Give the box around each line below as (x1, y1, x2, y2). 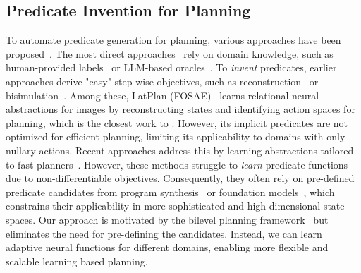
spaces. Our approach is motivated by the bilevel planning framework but (6, 212, 329, 226)
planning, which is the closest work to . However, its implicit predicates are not (6, 115, 348, 130)
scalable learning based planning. (6, 253, 148, 268)
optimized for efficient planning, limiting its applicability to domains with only (6, 129, 345, 144)
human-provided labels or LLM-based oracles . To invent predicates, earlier (6, 60, 337, 75)
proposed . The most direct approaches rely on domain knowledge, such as (6, 46, 334, 61)
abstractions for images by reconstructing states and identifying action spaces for (6, 102, 355, 116)
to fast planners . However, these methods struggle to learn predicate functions (6, 157, 348, 171)
